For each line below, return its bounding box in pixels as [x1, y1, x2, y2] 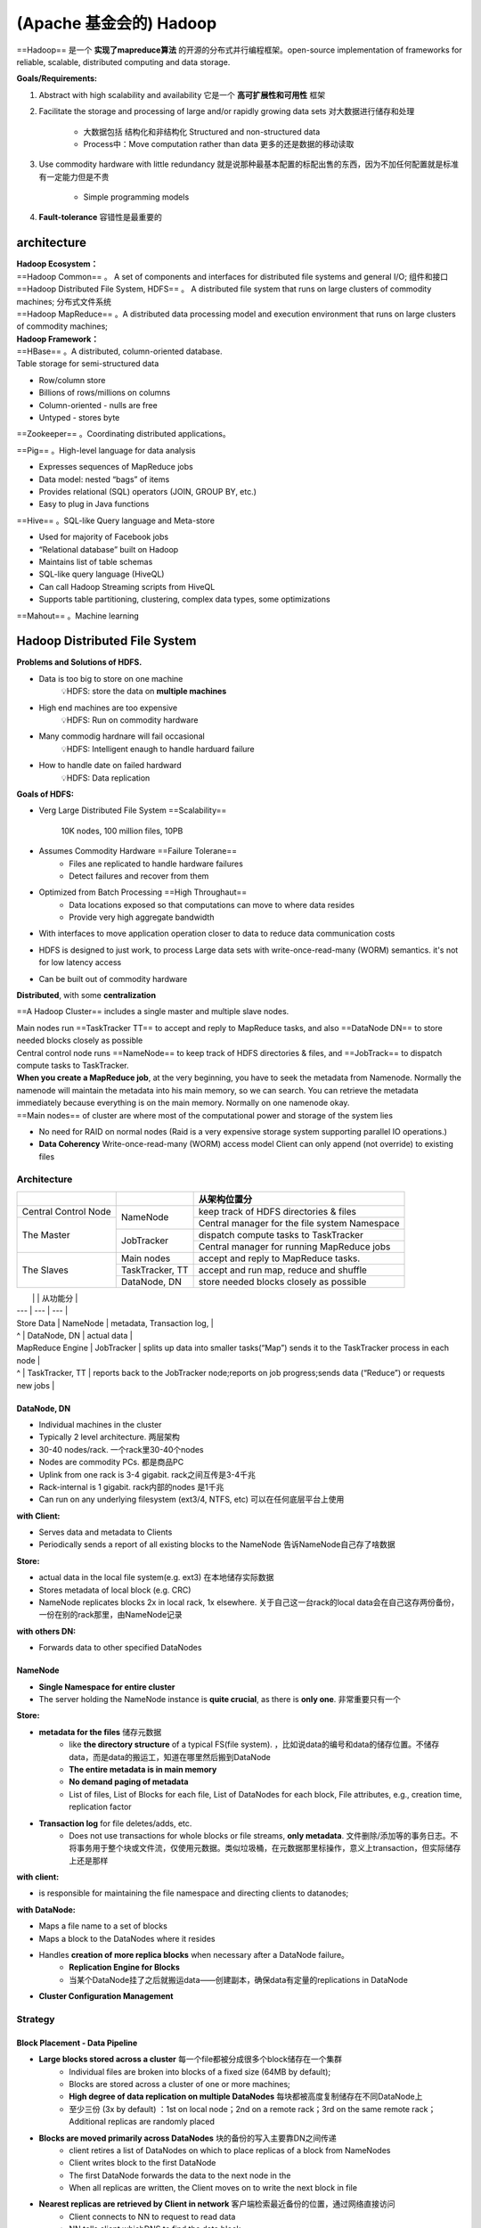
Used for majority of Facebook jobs [38, 531, 169, 543]
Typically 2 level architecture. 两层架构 [38, 1431, 180, 1443]
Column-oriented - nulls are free [38, 399, 158, 410]
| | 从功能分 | [32, 1292, 78, 1303]
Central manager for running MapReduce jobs [198, 1240, 391, 1252]
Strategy [16, 2012, 55, 2025]
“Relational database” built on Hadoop [38, 544, 179, 554]
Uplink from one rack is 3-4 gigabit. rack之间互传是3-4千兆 [38, 1469, 256, 1479]
